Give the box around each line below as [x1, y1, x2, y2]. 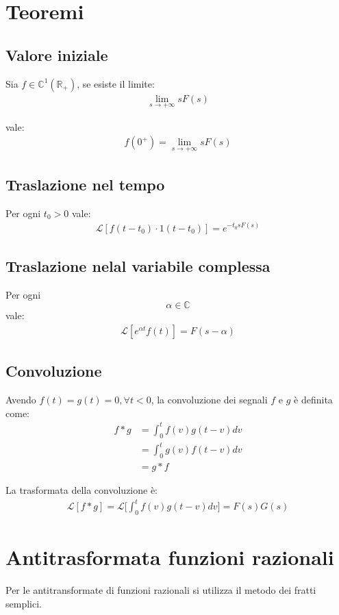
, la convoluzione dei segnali [151, 392, 268, 407]
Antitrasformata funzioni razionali [5, 543, 334, 571]
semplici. [5, 596, 42, 610]
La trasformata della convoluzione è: [5, 483, 158, 497]
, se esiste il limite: [77, 76, 155, 90]
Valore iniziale [5, 44, 108, 65]
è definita [294, 392, 333, 407]
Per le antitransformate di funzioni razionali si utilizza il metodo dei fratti [5, 583, 316, 597]
